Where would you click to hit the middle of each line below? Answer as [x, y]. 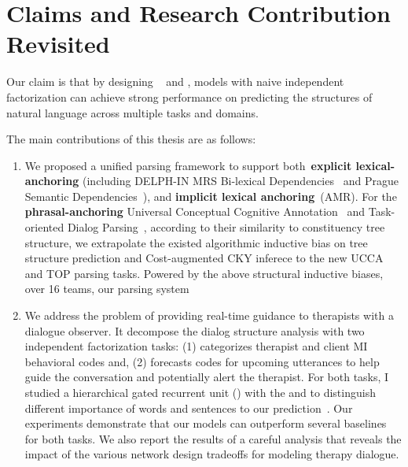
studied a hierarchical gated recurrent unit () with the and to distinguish [200, 392]
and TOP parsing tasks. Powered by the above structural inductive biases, [204, 273]
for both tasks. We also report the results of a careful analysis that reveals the [213, 438]
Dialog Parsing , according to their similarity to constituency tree [226, 227]
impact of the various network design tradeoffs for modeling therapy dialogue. [212, 454]
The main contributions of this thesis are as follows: [131, 139]
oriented [44, 227]
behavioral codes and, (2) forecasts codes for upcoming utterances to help [202, 361]
